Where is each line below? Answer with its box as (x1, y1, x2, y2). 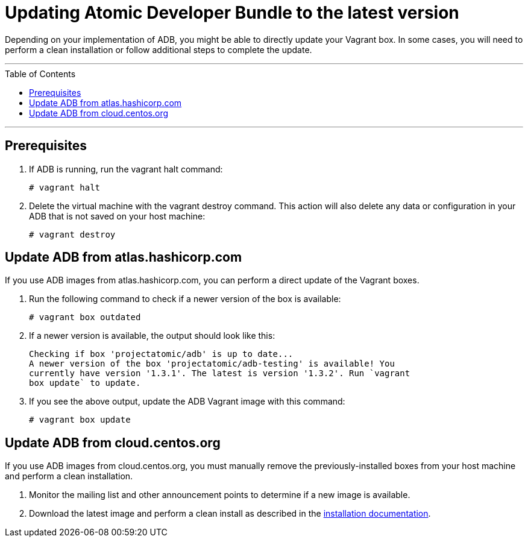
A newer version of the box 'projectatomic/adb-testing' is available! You (29, 359, 395, 369)
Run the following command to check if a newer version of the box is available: (29, 294, 341, 304)
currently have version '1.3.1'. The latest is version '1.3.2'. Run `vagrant (29, 368, 410, 379)
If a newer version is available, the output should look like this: (29, 330, 275, 341)
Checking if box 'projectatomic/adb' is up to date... (29, 349, 294, 359)
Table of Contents (5, 68, 76, 79)
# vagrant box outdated (29, 312, 141, 323)
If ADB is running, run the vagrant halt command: (29, 163, 223, 174)
